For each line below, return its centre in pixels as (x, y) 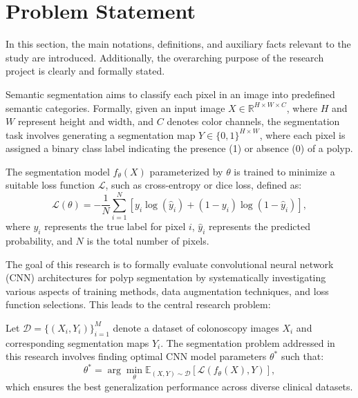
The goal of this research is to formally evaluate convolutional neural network (170, 264)
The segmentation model (58, 171)
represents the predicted (260, 226)
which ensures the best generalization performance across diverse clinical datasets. (179, 386)
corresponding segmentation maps (77, 342)
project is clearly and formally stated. (85, 71)
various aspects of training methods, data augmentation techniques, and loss (167, 291)
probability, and (39, 240)
